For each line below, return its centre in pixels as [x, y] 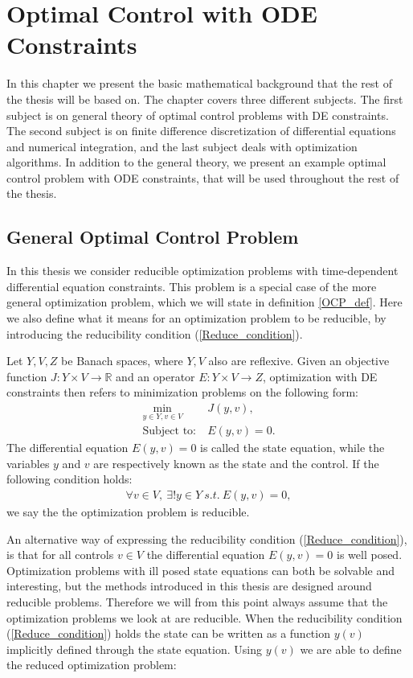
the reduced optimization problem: [92, 665]
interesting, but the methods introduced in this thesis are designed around [189, 586]
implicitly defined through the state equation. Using [134, 649]
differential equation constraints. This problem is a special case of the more [192, 286]
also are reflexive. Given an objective [299, 361]
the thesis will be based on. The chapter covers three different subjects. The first [205, 99]
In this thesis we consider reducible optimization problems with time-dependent [202, 271]
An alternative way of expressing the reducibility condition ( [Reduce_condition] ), [207, 538]
